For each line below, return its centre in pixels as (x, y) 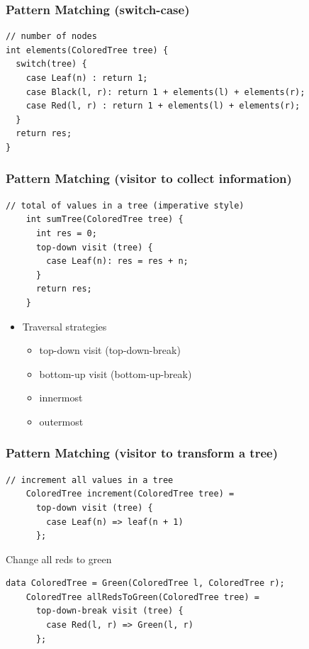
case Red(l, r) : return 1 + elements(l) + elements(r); (163, 106)
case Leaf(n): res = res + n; (117, 261)
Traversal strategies (64, 326)
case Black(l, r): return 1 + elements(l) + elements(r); (165, 92)
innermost (61, 398)
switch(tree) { (51, 64)
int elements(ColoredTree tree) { (87, 50)
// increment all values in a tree (90, 480)
